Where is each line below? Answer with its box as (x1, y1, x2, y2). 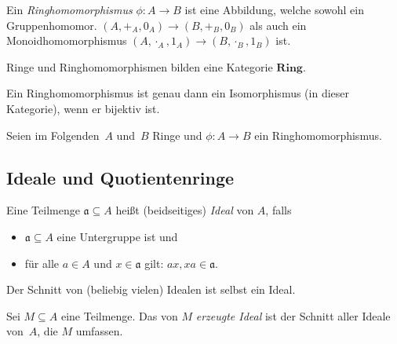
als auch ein (249, 16, 307, 33)
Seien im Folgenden (6, 126, 100, 143)
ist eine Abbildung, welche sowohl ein (184, 2, 365, 17)
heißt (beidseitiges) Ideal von (115, 202, 254, 218)
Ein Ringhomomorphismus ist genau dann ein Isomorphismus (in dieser (6, 85, 350, 101)
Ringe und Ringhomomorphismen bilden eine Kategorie (6, 58, 273, 75)
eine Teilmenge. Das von (60, 307, 178, 324)
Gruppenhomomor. (6, 16, 97, 33)
